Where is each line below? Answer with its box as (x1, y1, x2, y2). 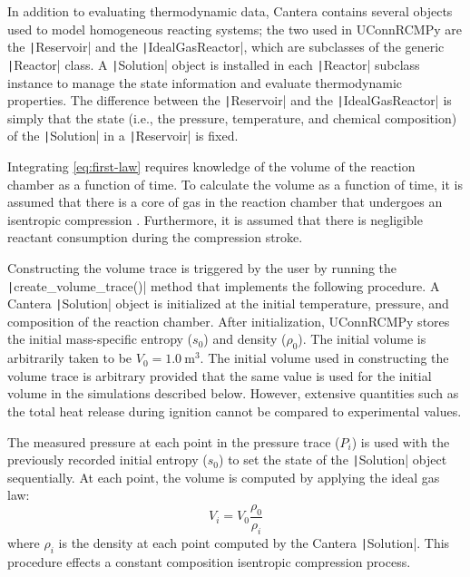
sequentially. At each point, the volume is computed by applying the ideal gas (7, 467, 440, 486)
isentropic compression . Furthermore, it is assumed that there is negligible (7, 210, 423, 229)
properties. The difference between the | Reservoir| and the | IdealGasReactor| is (7, 91, 452, 110)
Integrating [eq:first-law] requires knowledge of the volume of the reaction (7, 157, 416, 175)
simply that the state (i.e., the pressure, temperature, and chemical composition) (7, 108, 457, 127)
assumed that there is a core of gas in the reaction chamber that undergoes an (7, 192, 443, 211)
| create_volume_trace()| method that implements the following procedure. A (7, 276, 440, 295)
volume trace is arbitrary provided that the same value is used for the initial (7, 366, 432, 385)
